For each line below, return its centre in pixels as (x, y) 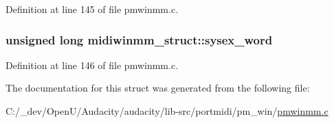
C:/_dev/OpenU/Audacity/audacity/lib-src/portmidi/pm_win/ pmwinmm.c (167, 111)
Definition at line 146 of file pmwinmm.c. (92, 65)
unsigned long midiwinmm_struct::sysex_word (139, 39)
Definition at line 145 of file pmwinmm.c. (92, 9)
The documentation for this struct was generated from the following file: (158, 88)
